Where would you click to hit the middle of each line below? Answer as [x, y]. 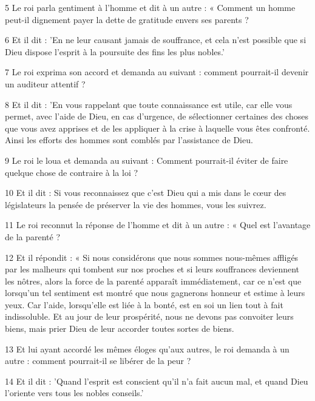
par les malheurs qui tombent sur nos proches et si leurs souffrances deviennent [152, 269]
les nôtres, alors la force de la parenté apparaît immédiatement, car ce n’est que [153, 281]
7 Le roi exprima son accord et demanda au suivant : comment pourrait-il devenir [157, 72]
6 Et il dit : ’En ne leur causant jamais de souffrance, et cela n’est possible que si [156, 40]
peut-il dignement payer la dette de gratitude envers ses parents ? [127, 19]
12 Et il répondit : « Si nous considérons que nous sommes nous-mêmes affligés [152, 257]
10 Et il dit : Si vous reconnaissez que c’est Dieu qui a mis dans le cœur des [146, 193]
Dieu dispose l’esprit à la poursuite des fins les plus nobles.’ [115, 51]
